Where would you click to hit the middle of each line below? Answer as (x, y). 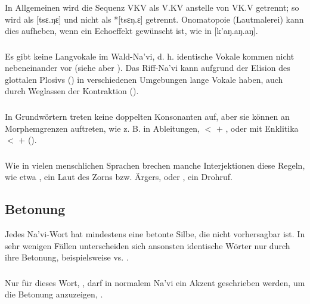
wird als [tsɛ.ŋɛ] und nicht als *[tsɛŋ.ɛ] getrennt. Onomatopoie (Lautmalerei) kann (154, 19)
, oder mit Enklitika (262, 128)
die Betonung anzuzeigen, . (54, 294)
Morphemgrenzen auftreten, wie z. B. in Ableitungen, (102, 128)
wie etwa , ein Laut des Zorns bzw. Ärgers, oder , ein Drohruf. (119, 177)
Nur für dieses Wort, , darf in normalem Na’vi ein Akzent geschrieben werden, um (155, 282)
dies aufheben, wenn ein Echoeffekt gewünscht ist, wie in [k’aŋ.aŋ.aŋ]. (131, 31)
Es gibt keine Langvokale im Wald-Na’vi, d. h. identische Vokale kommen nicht (150, 56)
